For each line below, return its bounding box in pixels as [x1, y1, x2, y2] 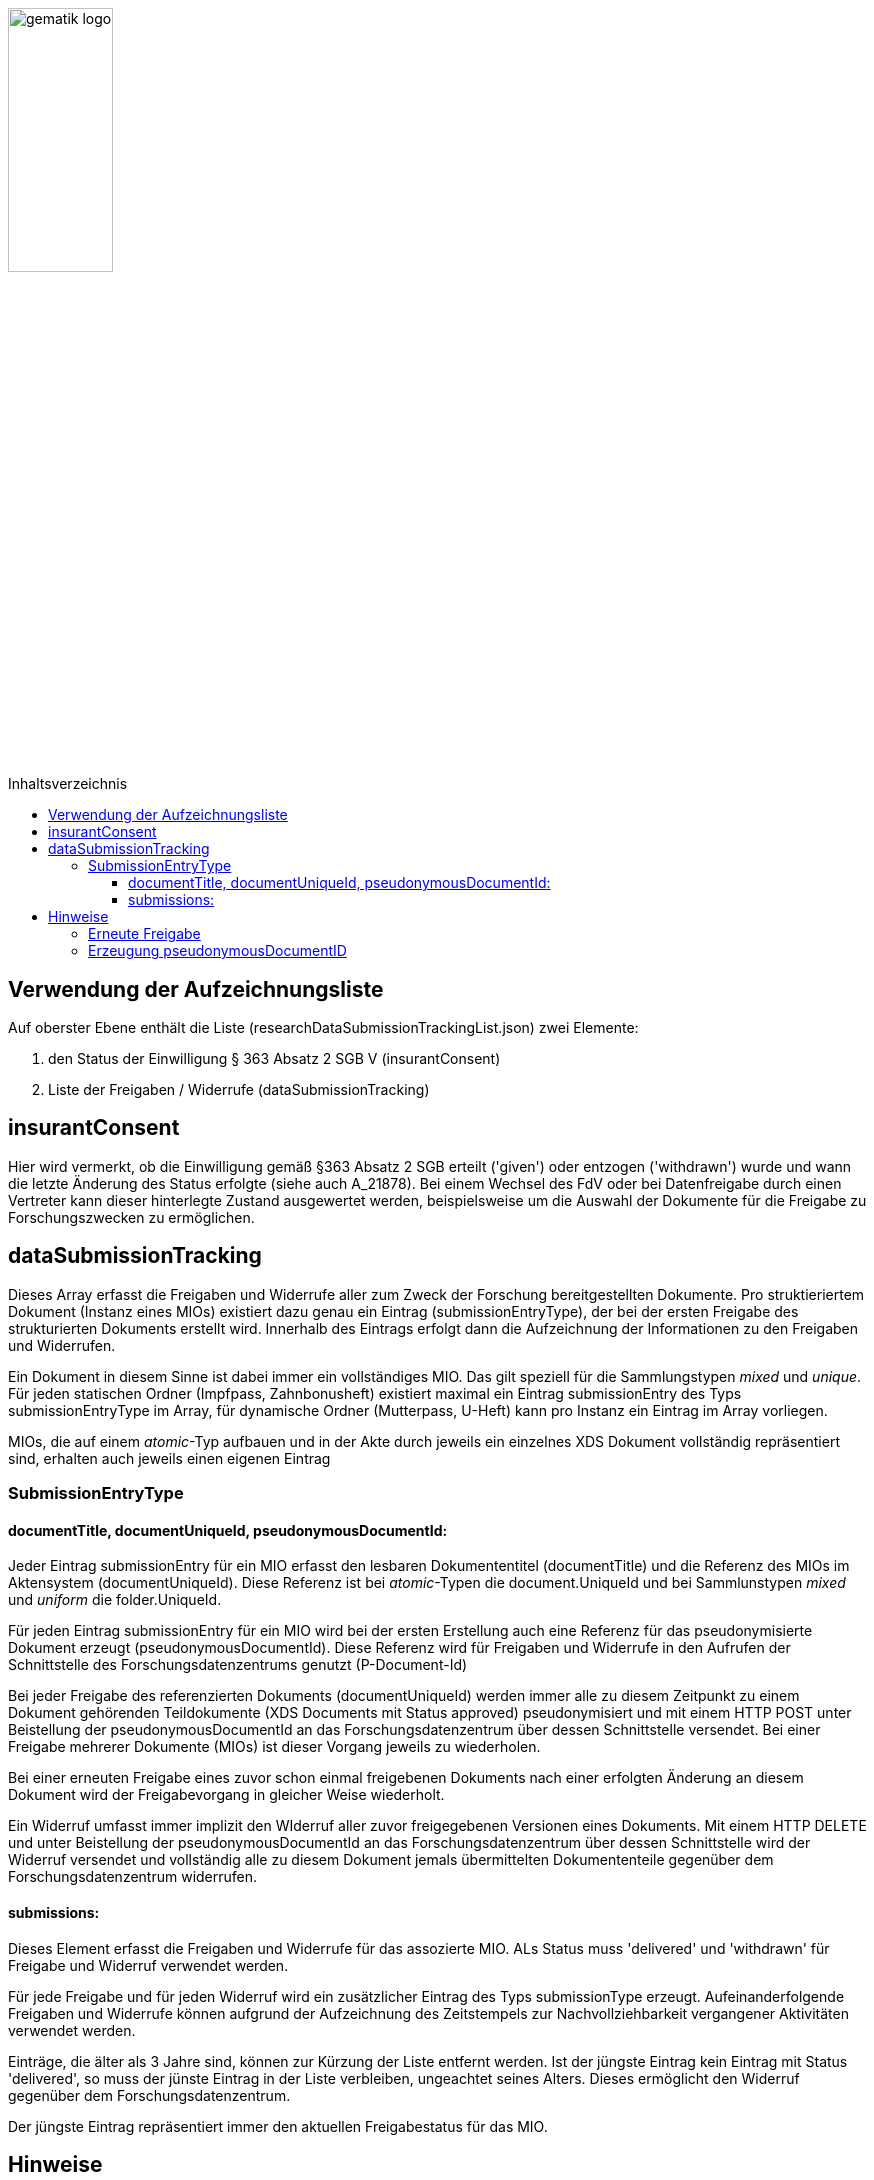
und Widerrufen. [8, 1336, 116, 1354]
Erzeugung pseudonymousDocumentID [88, 942, 347, 960]
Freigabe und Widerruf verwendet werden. [8, 1956, 289, 1974]
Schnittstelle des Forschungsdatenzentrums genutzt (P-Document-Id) [8, 1656, 468, 1674]
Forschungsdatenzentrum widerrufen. [8, 1868, 258, 1886]
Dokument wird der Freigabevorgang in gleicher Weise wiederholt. [8, 1786, 445, 1804]
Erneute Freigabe [88, 925, 201, 943]
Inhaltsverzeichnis [8, 775, 128, 793]
